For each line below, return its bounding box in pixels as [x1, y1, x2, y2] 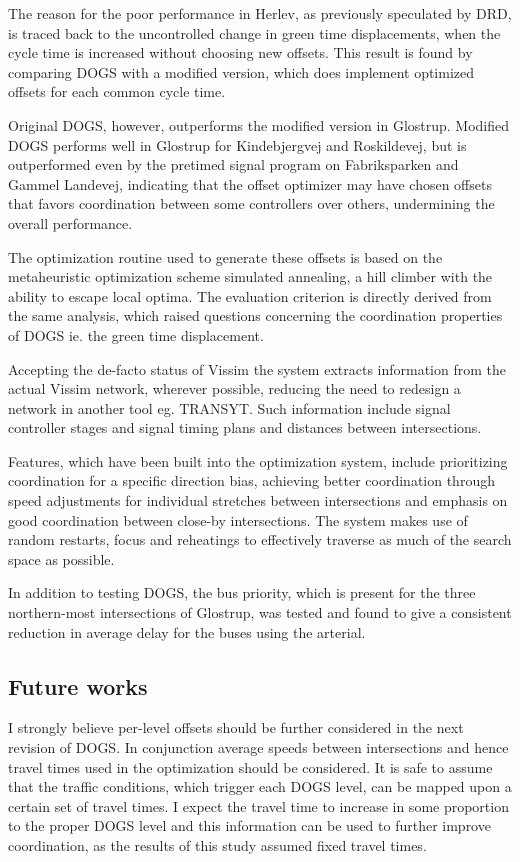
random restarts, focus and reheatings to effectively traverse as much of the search [8, 529, 512, 550]
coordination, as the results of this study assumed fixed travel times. [8, 834, 427, 855]
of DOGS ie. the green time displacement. [8, 324, 264, 345]
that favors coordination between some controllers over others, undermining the [8, 193, 495, 214]
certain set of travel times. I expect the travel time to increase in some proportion [8, 795, 509, 816]
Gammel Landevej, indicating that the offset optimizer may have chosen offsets [8, 173, 492, 194]
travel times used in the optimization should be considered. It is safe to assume [8, 756, 493, 777]
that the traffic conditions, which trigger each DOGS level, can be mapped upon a [8, 776, 512, 797]
